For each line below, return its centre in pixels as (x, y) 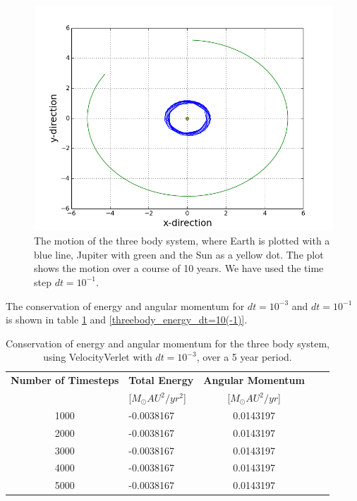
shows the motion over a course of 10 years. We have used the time (179, 268)
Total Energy (161, 380)
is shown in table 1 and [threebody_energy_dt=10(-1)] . (127, 320)
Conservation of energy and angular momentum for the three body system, (168, 343)
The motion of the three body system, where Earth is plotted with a (182, 241)
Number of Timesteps (65, 380)
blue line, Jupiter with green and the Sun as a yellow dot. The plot (179, 254)
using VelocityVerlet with (98, 357)
